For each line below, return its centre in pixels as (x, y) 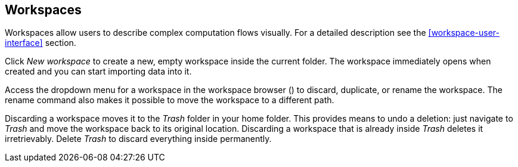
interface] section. (41, 43)
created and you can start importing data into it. (98, 72)
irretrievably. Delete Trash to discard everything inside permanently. (138, 139)
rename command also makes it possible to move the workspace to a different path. (170, 100)
